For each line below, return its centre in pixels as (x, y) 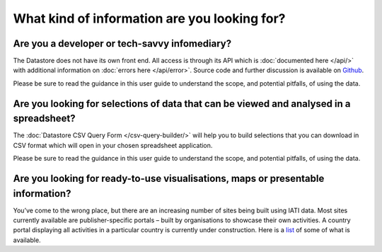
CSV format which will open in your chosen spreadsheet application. (113, 145)
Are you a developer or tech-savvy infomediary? (122, 44)
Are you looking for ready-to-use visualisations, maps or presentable (169, 178)
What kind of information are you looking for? (149, 18)
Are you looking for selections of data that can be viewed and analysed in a (182, 104)
